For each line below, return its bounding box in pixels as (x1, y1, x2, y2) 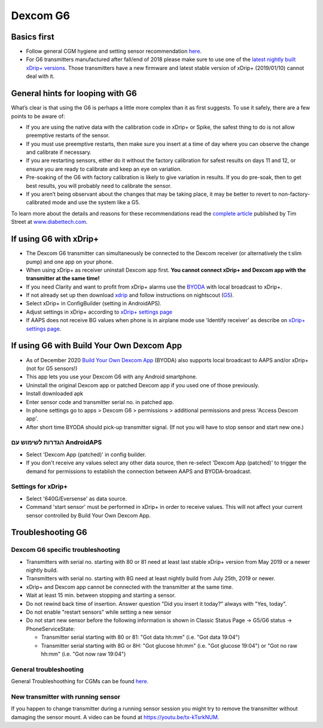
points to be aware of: (11, 113, 65, 120)
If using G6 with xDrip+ (11, 234, 99, 244)
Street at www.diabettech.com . (11, 219, 88, 226)
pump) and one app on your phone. (26, 258, 114, 265)
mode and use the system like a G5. (51, 199, 141, 206)
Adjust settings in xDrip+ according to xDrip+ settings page (26, 308, 173, 316)
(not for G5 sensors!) (26, 365, 78, 372)
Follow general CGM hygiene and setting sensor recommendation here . (26, 48, 202, 55)
